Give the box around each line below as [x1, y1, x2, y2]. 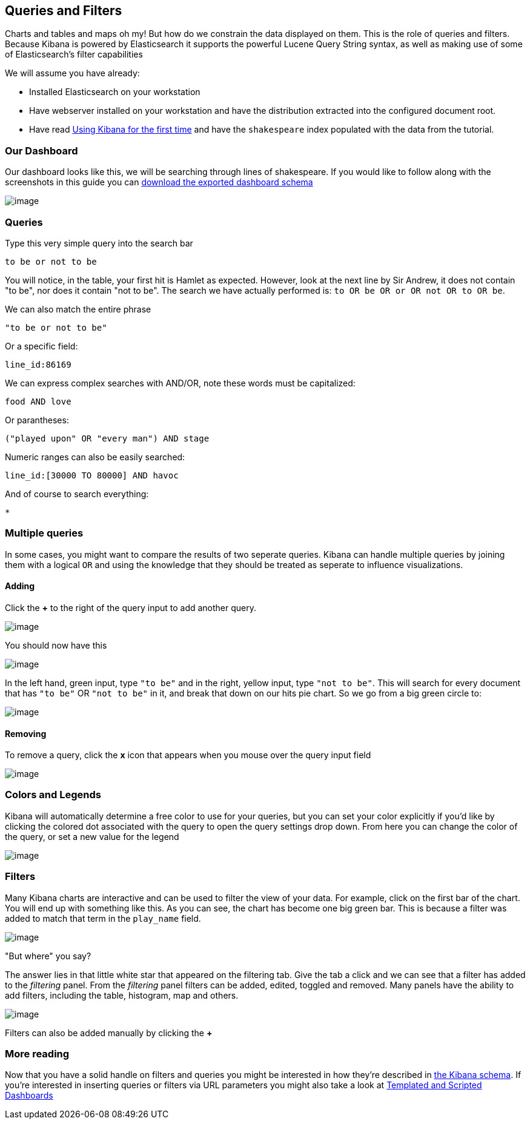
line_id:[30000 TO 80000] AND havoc [5, 470, 179, 480]
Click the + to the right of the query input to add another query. [5, 602, 257, 613]
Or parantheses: [5, 414, 69, 425]
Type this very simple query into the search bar [5, 237, 193, 248]
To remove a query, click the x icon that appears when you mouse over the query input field [5, 750, 371, 761]
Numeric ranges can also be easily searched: [5, 451, 185, 462]
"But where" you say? [5, 950, 91, 961]
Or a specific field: [5, 340, 78, 351]
